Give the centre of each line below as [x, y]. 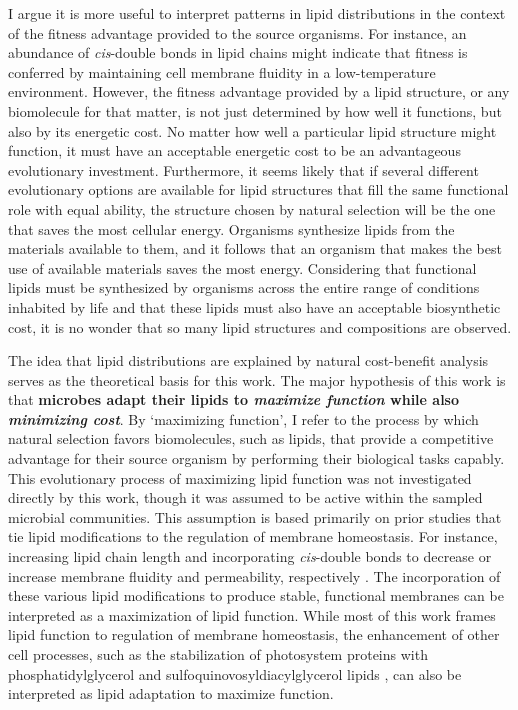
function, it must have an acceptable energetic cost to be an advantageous [234, 150]
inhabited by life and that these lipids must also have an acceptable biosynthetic [254, 306]
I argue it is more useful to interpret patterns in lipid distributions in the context [257, 13]
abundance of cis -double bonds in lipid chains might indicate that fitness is [238, 52]
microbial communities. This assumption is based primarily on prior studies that [255, 516]
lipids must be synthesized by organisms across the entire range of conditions [244, 287]
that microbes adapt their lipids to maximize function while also [234, 399]
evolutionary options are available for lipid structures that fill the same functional [258, 189]
